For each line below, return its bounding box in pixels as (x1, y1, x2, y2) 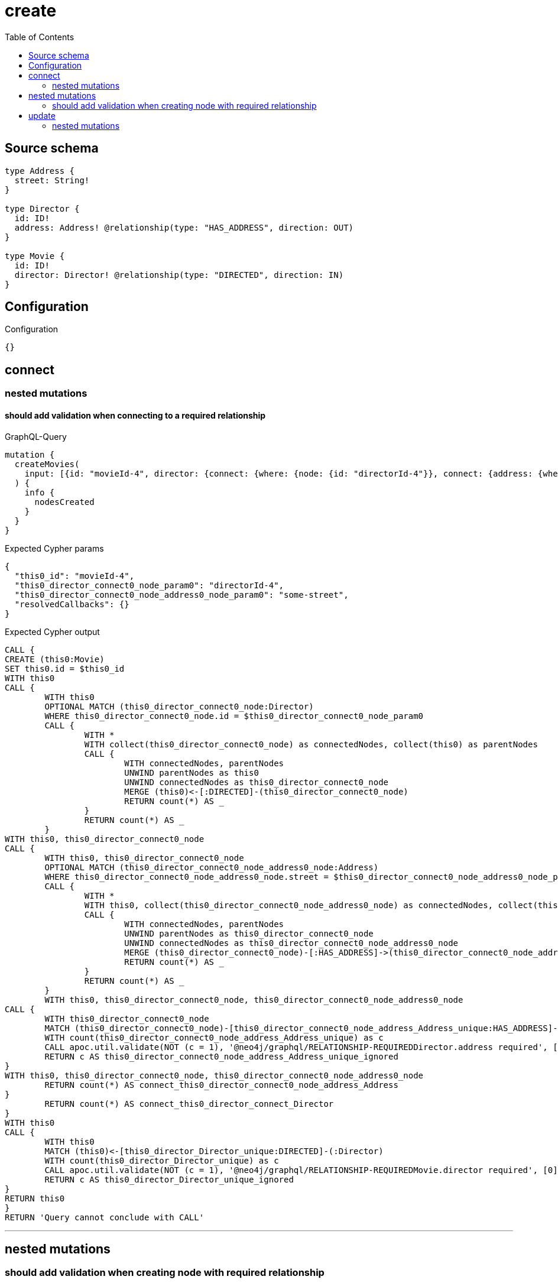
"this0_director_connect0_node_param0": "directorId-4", (14, 580, 284, 590)
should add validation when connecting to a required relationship (5, 410, 266, 420)
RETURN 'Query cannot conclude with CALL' (5, 1212, 205, 1222)
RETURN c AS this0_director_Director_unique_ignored (44, 1174, 294, 1184)
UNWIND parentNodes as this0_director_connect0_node (124, 928, 374, 938)
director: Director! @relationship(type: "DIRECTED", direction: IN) (14, 270, 344, 280)
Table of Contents (5, 31, 74, 42)
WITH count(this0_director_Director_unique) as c (44, 1155, 279, 1165)
